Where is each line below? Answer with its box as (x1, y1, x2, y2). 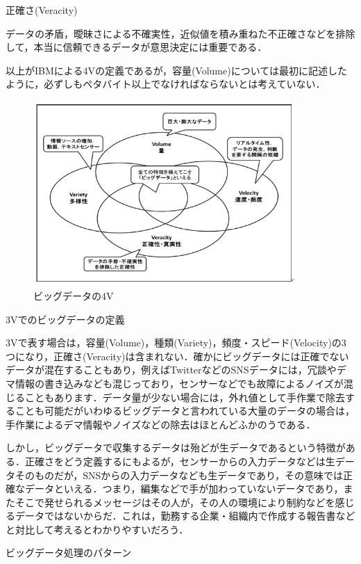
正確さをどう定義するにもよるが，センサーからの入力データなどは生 (24, 453, 335, 468)
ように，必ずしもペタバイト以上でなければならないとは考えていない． (6, 76, 326, 91)
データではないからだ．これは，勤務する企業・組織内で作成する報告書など (15, 508, 355, 523)
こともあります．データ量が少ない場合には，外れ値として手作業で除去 (24, 389, 346, 404)
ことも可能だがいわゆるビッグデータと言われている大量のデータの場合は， (15, 403, 355, 418)
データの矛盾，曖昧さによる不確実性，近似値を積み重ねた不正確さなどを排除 (6, 26, 355, 40)
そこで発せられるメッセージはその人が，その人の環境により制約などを (15, 494, 335, 509)
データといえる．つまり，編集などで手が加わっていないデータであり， (24, 481, 344, 496)
